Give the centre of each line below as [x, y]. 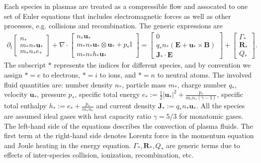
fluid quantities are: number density [58, 84]
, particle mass [144, 84]
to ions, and [118, 74]
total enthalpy [25, 106]
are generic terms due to [203, 145]
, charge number [202, 84]
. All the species [221, 106]
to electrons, [61, 74]
